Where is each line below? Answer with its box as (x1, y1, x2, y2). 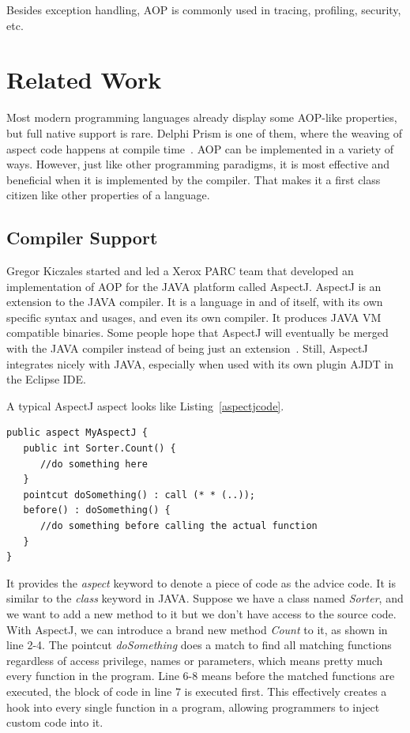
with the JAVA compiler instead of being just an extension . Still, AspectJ (6, 340, 368, 357)
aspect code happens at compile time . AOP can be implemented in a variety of (6, 140, 393, 157)
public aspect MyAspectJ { (6, 427, 148, 439)
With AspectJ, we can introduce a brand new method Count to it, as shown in (6, 621, 388, 637)
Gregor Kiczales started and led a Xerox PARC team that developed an (6, 263, 354, 279)
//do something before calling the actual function (39, 520, 318, 531)
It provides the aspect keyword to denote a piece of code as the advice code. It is (6, 574, 396, 591)
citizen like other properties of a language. (6, 187, 210, 203)
